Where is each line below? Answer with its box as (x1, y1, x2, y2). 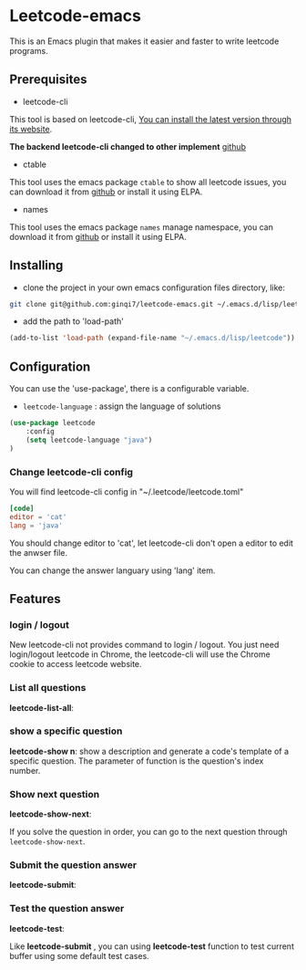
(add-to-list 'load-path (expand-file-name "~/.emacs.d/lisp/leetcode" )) (9, 334, 296, 343)
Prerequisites (9, 72, 87, 88)
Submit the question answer (9, 859, 138, 871)
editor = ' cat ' (9, 512, 67, 521)
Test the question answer (9, 902, 125, 915)
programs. (9, 45, 48, 56)
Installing (9, 257, 64, 274)
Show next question (9, 787, 100, 800)
